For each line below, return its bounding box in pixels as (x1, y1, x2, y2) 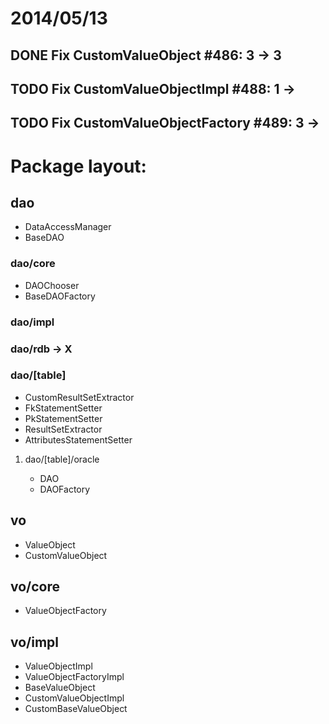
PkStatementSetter (24, 412, 103, 424)
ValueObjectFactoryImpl (24, 671, 125, 683)
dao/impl (10, 315, 55, 329)
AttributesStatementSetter (24, 433, 133, 446)
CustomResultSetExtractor (24, 391, 135, 403)
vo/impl (10, 633, 60, 651)
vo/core (10, 578, 61, 595)
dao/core (10, 257, 56, 271)
